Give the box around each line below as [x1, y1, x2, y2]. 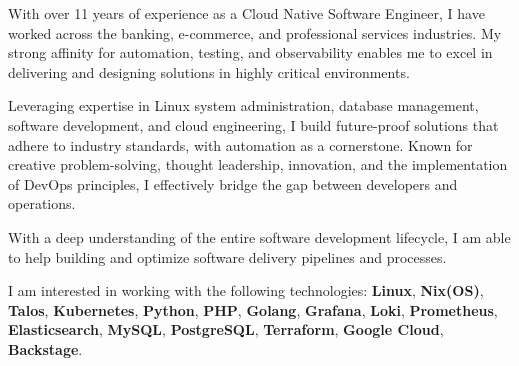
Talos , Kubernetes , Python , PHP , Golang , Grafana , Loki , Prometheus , [8, 299, 498, 320]
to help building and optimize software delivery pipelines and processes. [8, 246, 447, 267]
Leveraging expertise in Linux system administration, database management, [8, 95, 479, 116]
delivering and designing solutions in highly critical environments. [8, 61, 410, 82]
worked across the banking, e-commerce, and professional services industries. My [8, 22, 502, 43]
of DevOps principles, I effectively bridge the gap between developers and [8, 173, 458, 194]
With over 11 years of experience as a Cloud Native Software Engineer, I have [8, 3, 485, 23]
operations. [8, 193, 76, 214]
